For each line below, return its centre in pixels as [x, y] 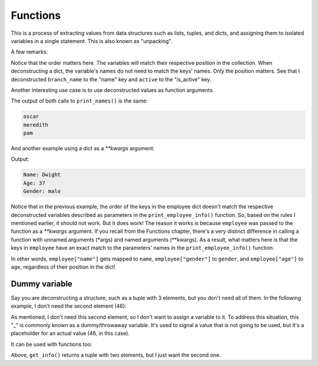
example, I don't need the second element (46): [69, 306]
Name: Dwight [42, 175]
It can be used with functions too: [52, 344]
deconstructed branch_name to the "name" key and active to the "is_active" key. [111, 79]
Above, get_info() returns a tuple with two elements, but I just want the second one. [116, 355]
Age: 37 [34, 183]
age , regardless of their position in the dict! [63, 267]
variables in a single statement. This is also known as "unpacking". [92, 41]
